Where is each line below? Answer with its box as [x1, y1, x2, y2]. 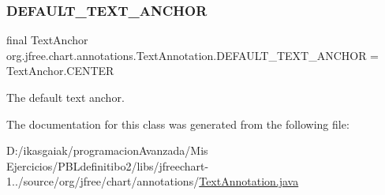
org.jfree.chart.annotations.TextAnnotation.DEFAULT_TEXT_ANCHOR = [6, 47, 379, 63]
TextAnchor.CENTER [6, 62, 114, 79]
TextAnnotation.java [199, 173, 299, 189]
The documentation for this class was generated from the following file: [6, 115, 349, 132]
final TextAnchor [6, 32, 88, 48]
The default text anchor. [6, 89, 125, 105]
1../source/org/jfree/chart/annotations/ [6, 173, 200, 189]
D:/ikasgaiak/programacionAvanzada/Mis [6, 142, 208, 159]
